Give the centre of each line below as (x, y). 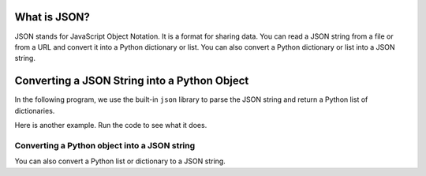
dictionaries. (35, 110)
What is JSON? (52, 17)
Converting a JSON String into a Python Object (132, 81)
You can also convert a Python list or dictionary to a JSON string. (120, 161)
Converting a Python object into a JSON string (105, 145)
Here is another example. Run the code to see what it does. (111, 125)
